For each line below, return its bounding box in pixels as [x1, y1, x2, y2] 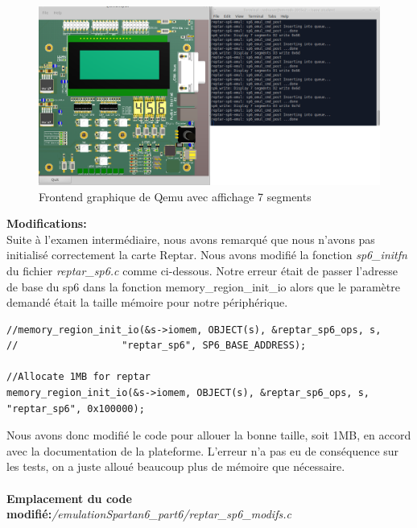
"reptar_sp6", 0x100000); [6, 402, 145, 415]
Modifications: [6, 215, 87, 232]
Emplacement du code [6, 489, 132, 506]
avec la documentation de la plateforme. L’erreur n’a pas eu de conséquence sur [6, 442, 399, 459]
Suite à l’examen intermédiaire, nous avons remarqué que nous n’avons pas [6, 230, 375, 247]
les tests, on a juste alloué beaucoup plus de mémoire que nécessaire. [6, 458, 345, 475]
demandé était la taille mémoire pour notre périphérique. [6, 294, 288, 311]
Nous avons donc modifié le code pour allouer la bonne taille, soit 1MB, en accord [6, 427, 411, 443]
